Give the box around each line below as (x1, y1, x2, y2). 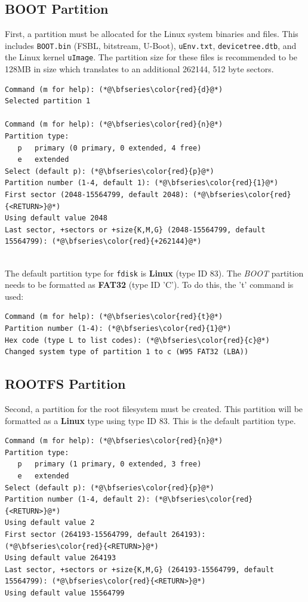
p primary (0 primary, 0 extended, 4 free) (17, 143, 202, 152)
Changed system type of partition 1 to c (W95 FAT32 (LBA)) (5, 348, 249, 357)
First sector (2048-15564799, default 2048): (5, 191, 189, 199)
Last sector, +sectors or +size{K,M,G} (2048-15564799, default (5, 225, 266, 234)
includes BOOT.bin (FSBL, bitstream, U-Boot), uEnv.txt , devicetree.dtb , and (5, 39, 297, 51)
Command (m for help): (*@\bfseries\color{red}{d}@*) (5, 85, 223, 94)
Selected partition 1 (5, 97, 91, 106)
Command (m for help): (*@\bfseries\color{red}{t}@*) (5, 312, 223, 321)
